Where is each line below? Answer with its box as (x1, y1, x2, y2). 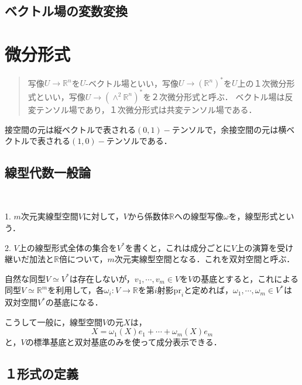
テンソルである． (106, 135, 172, 147)
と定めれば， (184, 284, 234, 296)
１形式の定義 (5, 365, 78, 383)
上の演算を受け (236, 241, 294, 253)
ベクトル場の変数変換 (5, 2, 128, 20)
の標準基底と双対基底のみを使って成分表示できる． (25, 336, 222, 348)
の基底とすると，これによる (193, 272, 298, 284)
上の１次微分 (237, 77, 287, 89)
